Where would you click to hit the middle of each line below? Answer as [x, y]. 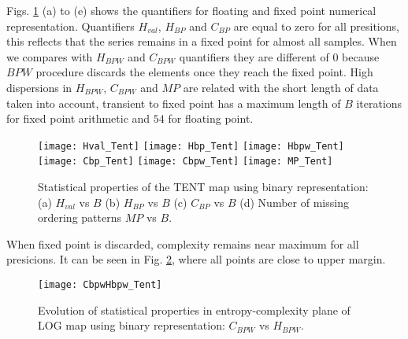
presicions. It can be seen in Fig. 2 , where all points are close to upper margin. [196, 259]
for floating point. [211, 118]
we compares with [50, 56]
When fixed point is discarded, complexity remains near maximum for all [183, 243]
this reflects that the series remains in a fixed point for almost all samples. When [202, 41]
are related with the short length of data [281, 87]
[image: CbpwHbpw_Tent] [100, 285]
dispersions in [39, 87]
